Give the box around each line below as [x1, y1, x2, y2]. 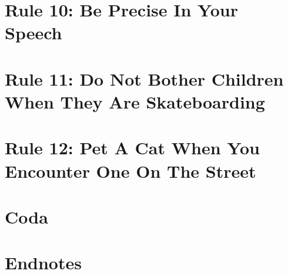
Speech [5, 21, 62, 45]
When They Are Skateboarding [5, 89, 265, 113]
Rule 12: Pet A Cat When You [5, 136, 260, 160]
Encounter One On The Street [5, 158, 256, 182]
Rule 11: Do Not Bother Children [5, 66, 284, 90]
